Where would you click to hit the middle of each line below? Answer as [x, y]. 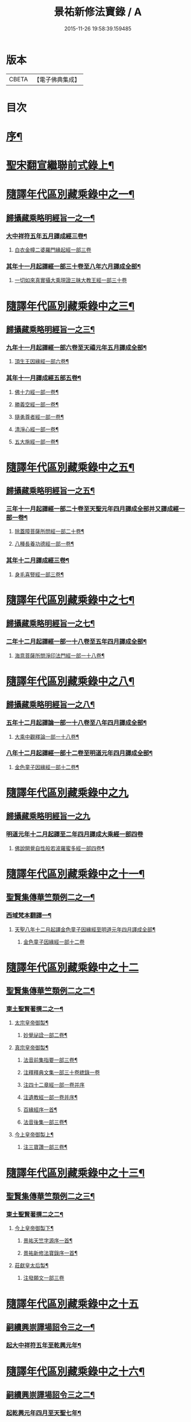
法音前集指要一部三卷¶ [50, 1060]
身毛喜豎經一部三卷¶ [39, 574]
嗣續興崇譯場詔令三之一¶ [50, 1327]
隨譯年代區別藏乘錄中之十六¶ [75, 1372]
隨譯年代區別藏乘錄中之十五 [72, 1304]
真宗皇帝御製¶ [31, 1048]
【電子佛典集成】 [57, 80]
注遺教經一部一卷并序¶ [50, 1097]
